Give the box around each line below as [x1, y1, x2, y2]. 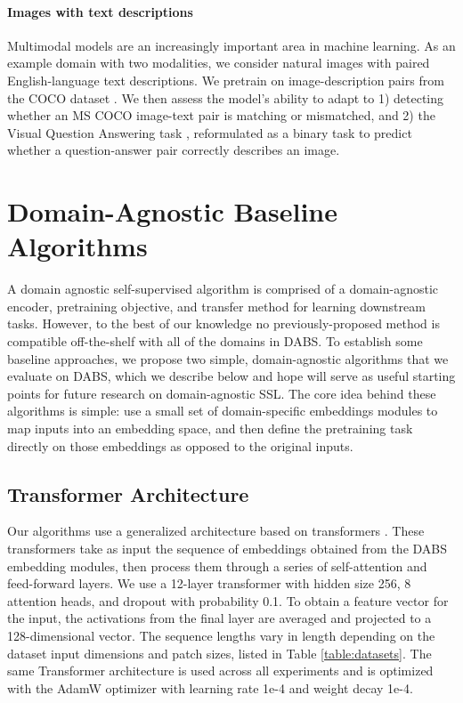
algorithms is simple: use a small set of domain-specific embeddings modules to [7, 401, 438, 420]
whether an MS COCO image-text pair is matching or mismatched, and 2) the [7, 106, 435, 125]
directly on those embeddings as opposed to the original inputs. [7, 436, 353, 455]
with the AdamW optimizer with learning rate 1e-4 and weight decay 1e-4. [7, 678, 413, 697]
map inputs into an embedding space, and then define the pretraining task [7, 419, 413, 438]
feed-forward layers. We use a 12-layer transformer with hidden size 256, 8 [7, 574, 411, 593]
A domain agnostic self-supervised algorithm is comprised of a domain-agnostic [7, 279, 439, 298]
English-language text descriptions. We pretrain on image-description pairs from [7, 70, 444, 89]
